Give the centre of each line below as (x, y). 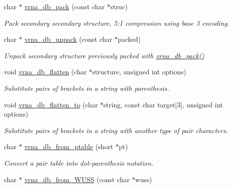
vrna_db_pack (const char (65, 6)
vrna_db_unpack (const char (68, 39)
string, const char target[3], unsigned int (163, 104)
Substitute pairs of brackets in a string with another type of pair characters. (116, 130)
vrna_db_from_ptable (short (69, 146)
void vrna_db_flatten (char (45, 72)
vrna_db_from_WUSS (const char (77, 179)
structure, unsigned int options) (139, 72)
